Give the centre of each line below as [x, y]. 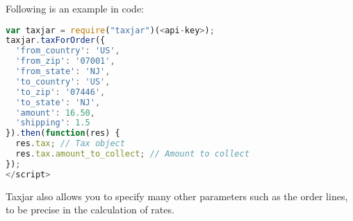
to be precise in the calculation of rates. [90, 210]
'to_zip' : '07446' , [60, 92]
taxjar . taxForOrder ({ [56, 41]
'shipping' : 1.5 [53, 123]
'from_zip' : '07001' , [65, 61]
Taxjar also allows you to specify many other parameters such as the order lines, [177, 196]
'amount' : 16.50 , [55, 113]
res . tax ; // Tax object [70, 144]
